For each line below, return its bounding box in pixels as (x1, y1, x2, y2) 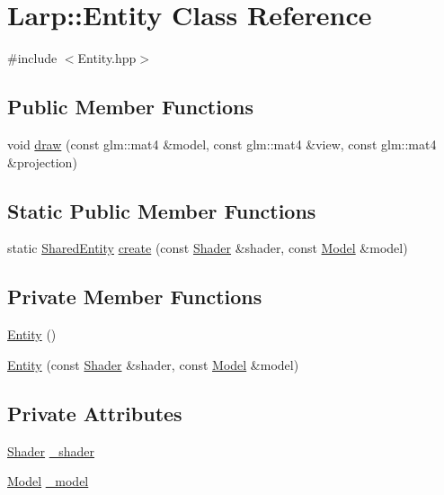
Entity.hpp (77, 49, 137, 67)
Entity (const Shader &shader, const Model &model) (7, 355, 299, 373)
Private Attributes (7, 399, 182, 427)
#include (7, 49, 58, 67)
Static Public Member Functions (7, 196, 316, 224)
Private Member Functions (7, 283, 262, 310)
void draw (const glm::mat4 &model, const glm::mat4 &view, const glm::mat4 (7, 134, 437, 153)
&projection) (7, 152, 77, 171)
